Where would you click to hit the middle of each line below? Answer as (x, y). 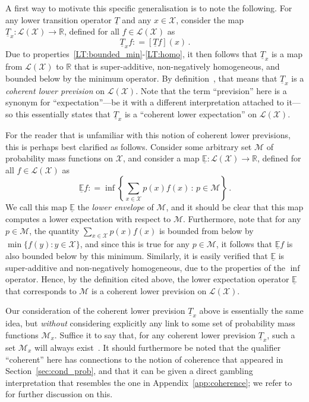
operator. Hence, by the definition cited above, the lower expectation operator (147, 279)
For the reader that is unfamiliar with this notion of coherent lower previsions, (148, 135)
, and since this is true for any (135, 244)
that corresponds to (41, 290)
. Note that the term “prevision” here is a (211, 90)
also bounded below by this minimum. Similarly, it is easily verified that (137, 255)
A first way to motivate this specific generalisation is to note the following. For (149, 8)
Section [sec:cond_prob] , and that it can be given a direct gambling (129, 371)
